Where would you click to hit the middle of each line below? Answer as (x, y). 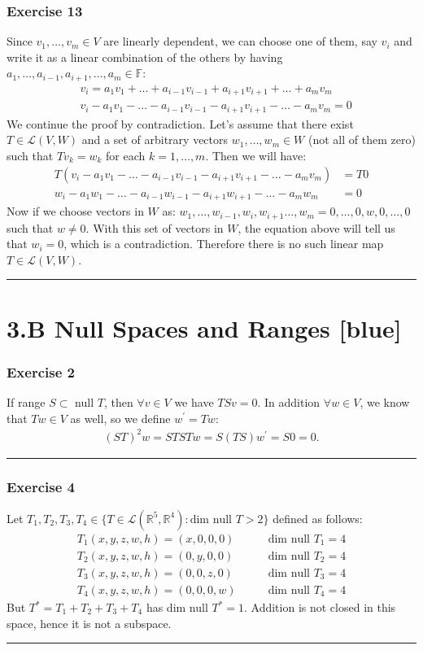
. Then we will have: (256, 156)
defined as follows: (318, 518)
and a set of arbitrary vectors (155, 140)
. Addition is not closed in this (320, 607)
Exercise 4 (41, 486)
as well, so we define (120, 418)
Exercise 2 (41, 371)
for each (126, 156)
